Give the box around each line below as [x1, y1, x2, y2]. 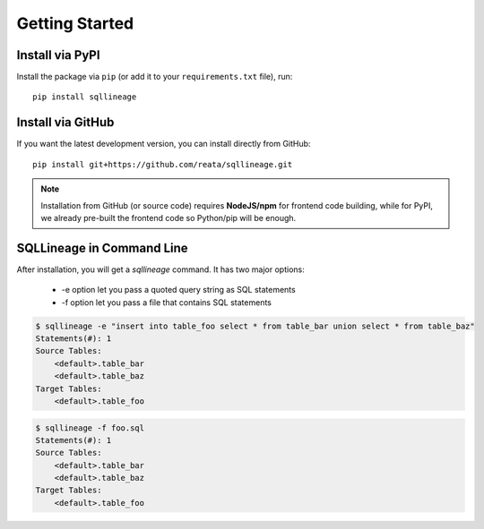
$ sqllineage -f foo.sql [35, 422, 145, 433]
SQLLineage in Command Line [16, 240, 188, 255]
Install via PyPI [16, 47, 100, 63]
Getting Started [16, 13, 134, 33]
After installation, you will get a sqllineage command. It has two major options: [16, 264, 305, 275]
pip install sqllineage [32, 92, 137, 102]
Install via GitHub [16, 115, 115, 130]
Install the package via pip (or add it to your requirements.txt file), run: [16, 72, 293, 82]
